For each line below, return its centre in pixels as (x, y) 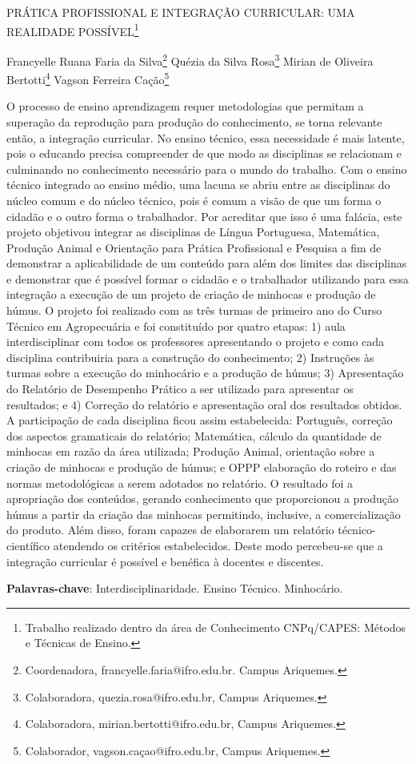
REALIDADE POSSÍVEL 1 (73, 30)
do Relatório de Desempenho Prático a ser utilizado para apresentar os (180, 389)
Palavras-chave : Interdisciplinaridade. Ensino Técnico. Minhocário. (175, 588)
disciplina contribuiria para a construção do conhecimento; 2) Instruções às (190, 357)
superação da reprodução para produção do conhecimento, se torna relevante (194, 121)
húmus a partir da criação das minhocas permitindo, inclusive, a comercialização (204, 514)
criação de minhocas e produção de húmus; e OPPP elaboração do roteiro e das (202, 467)
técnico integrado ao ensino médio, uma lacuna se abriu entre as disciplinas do (198, 185)
